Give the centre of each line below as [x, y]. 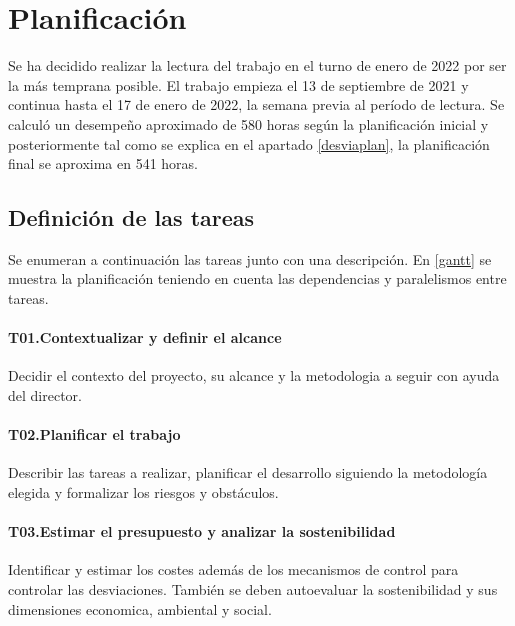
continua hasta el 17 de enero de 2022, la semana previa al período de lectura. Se [256, 104]
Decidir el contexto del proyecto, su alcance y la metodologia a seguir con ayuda [254, 375]
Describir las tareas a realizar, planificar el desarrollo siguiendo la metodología [248, 472]
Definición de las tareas [131, 217]
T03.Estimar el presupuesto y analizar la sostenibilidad [202, 531]
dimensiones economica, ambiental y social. [140, 608]
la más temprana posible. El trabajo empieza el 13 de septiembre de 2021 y [238, 84]
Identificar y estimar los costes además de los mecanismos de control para [233, 569]
